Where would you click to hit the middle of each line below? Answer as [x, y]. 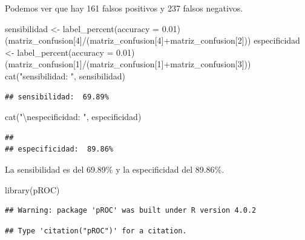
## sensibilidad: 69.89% [57, 97]
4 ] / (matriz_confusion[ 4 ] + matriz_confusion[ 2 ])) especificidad [188, 40]
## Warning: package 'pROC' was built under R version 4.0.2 [131, 211]
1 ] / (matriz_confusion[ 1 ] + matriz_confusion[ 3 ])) [163, 64]
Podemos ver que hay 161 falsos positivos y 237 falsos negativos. [124, 8]
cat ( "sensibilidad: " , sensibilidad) [65, 75]
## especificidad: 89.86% [59, 149]
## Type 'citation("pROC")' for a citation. [96, 231]
